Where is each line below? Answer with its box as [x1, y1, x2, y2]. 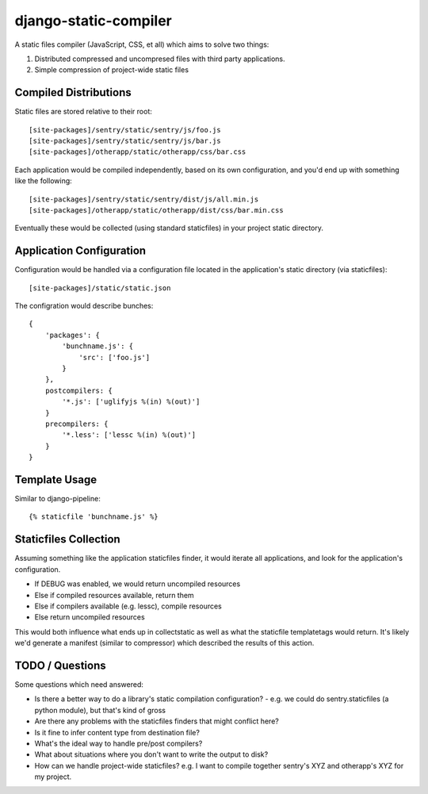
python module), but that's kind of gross [34, 705, 166, 715]
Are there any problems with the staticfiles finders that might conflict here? [34, 716, 279, 726]
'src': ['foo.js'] [78, 353, 151, 362]
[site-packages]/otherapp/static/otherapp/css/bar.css [29, 148, 246, 156]
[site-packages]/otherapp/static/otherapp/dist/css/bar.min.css [29, 205, 285, 214]
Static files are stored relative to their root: [14, 107, 152, 117]
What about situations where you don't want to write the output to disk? [34, 750, 269, 759]
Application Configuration [14, 244, 147, 258]
